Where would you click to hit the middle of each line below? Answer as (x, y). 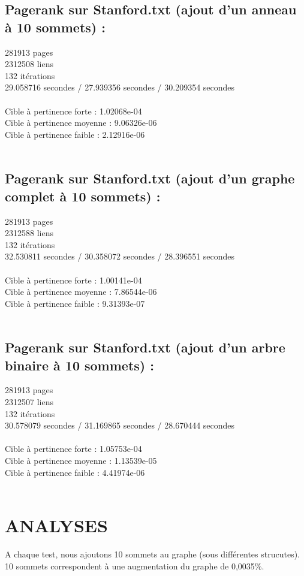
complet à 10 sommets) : (83, 196)
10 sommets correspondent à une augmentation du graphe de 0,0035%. (135, 566)
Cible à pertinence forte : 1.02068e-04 (73, 111)
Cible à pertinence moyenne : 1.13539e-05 (81, 461)
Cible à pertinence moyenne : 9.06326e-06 (81, 123)
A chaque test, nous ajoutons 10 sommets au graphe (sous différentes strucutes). (153, 554)
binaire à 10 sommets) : (79, 365)
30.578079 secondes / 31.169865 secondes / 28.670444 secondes (120, 425)
